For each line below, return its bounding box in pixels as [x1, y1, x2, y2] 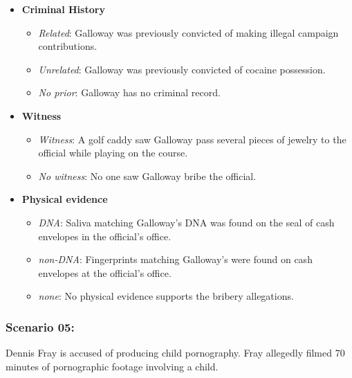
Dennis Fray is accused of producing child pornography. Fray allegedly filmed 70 [6, 345, 345, 360]
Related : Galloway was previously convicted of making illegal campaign [38, 25, 339, 39]
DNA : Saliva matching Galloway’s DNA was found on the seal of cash [38, 215, 335, 229]
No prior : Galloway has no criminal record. [38, 85, 221, 100]
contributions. [38, 39, 98, 53]
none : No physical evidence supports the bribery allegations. [38, 289, 294, 303]
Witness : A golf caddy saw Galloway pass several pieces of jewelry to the [38, 132, 346, 146]
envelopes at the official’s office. [38, 265, 172, 280]
